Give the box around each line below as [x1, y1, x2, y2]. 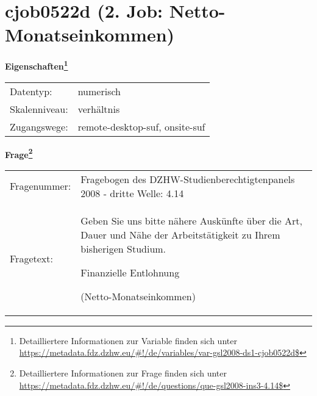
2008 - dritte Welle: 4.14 [80, 185, 184, 200]
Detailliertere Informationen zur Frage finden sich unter [19, 367, 227, 379]
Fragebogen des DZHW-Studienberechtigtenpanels [80, 171, 295, 186]
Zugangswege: [10, 119, 68, 134]
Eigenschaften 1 [5, 58, 68, 72]
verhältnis [77, 101, 120, 116]
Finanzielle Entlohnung [80, 265, 180, 279]
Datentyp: [10, 84, 52, 98]
